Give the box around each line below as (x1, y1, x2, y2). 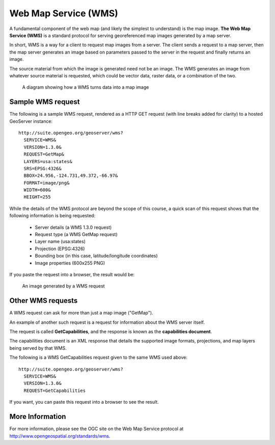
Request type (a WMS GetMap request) (35, 231, 118, 238)
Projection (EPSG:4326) (35, 245, 85, 252)
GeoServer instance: (9, 118, 53, 124)
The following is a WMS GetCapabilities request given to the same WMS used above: (9, 354, 188, 360)
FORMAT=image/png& (23, 180, 70, 186)
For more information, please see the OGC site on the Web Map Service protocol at (9, 426, 184, 432)
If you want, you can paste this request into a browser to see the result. (9, 399, 159, 405)
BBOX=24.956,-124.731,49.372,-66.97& (23, 173, 118, 178)
